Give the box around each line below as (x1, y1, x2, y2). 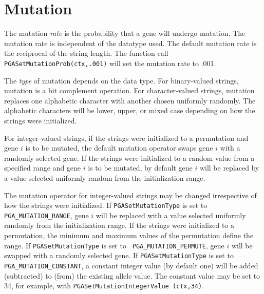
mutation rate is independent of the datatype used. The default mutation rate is (4, 37, 257, 48)
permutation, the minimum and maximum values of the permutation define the (4, 230, 254, 241)
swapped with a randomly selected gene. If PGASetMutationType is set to (4, 250, 234, 261)
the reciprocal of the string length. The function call (4, 48, 168, 58)
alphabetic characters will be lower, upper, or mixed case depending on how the (4, 105, 255, 116)
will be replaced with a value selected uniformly (96, 209, 246, 220)
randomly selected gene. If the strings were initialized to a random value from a (4, 152, 255, 163)
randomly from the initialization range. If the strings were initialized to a (4, 220, 234, 230)
